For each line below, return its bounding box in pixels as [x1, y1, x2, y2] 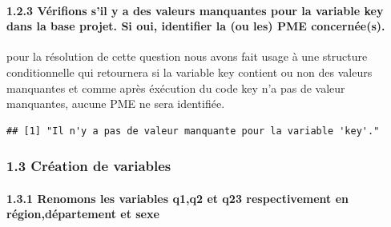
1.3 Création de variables [6, 156, 171, 176]
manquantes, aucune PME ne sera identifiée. [6, 95, 225, 112]
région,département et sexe [6, 205, 159, 222]
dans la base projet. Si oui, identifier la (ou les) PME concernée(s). [6, 18, 385, 34]
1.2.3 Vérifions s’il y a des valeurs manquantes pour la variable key [6, 2, 384, 18]
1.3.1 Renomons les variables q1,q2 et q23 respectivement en [6, 189, 349, 206]
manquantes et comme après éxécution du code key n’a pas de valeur [6, 79, 345, 96]
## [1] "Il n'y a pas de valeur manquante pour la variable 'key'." [6, 125, 380, 137]
